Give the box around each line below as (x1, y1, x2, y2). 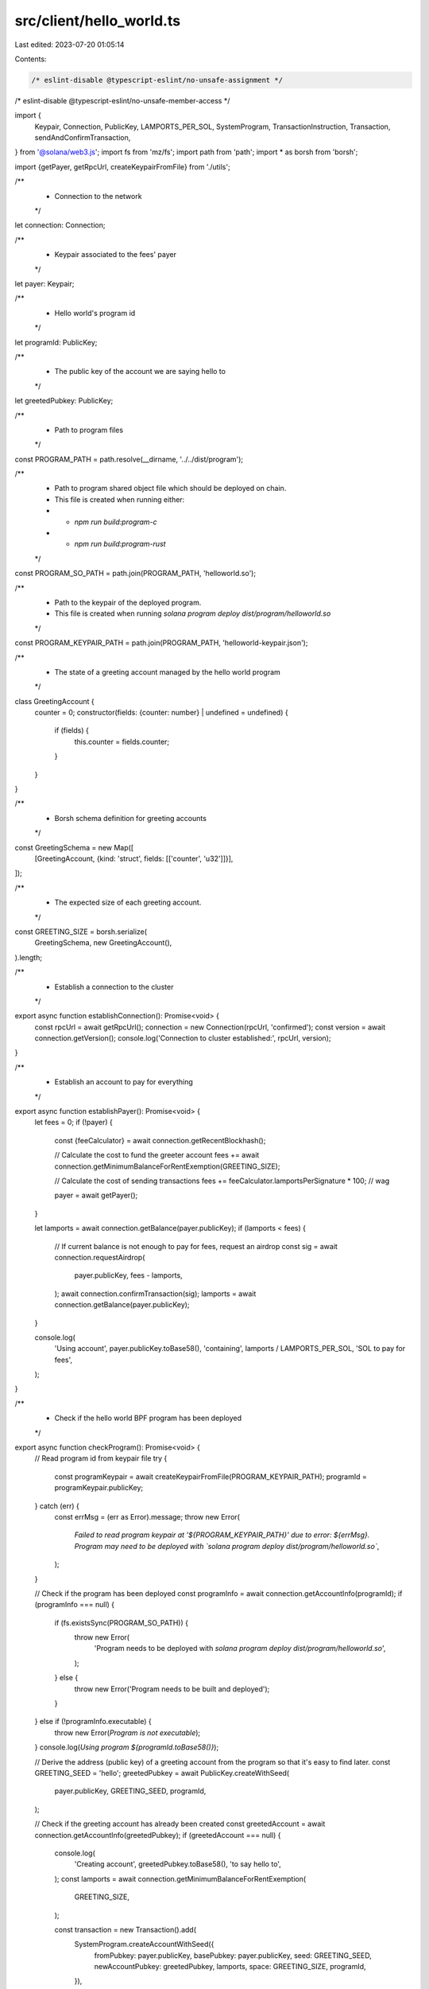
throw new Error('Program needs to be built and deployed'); (74, 1683, 270, 1694)
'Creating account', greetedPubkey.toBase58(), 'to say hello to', (74, 1859, 281, 1869)
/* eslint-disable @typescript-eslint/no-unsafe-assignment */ (31, 76, 284, 84)
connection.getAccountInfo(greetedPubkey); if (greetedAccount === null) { (34, 1830, 281, 1839)
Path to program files (54, 425, 123, 434)
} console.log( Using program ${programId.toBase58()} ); (34, 1742, 219, 1752)
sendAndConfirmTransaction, (34, 133, 131, 142)
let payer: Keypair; (14, 278, 75, 288)
